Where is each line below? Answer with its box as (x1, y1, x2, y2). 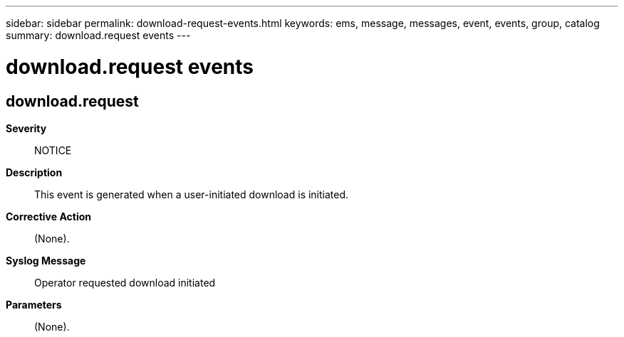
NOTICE (34, 144, 72, 156)
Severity (6, 122, 47, 134)
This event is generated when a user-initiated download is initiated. (34, 188, 349, 200)
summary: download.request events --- (6, 29, 191, 41)
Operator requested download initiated (34, 276, 216, 289)
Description (6, 166, 63, 178)
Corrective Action (6, 210, 91, 223)
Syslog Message (6, 254, 86, 267)
